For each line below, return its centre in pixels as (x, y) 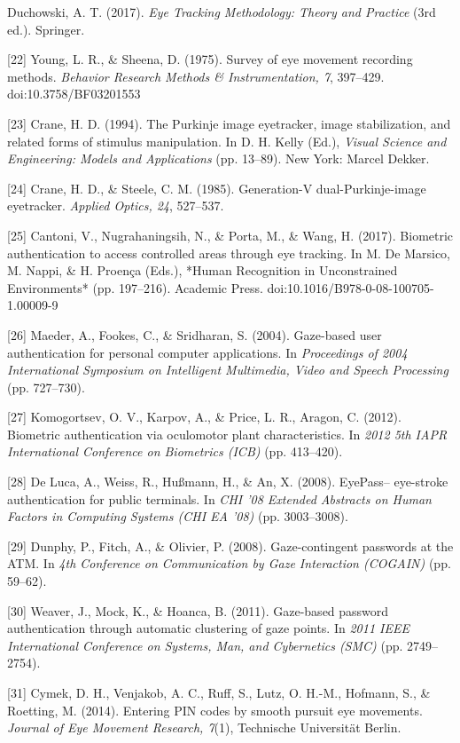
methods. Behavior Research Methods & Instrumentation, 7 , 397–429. (196, 76)
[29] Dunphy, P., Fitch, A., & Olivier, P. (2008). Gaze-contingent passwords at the (230, 545)
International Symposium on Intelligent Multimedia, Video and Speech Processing (228, 370)
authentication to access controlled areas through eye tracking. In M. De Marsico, (229, 253)
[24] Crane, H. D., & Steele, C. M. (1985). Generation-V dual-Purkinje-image (217, 188)
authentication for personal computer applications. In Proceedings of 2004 (207, 352)
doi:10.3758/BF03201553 (74, 94)
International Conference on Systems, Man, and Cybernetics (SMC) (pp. (205, 645)
